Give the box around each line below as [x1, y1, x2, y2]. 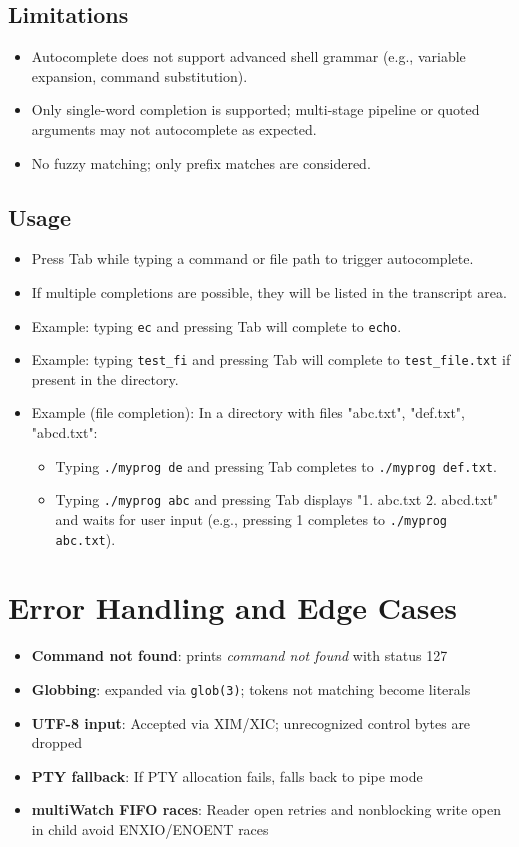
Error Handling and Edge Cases [8, 587, 457, 628]
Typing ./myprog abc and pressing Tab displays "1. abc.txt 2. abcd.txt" [55, 489, 499, 510]
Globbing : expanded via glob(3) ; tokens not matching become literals [31, 679, 471, 699]
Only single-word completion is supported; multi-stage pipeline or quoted [31, 99, 480, 120]
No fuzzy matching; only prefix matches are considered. [31, 152, 371, 173]
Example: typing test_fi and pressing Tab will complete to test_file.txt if [31, 349, 511, 370]
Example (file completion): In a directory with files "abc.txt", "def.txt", [31, 402, 465, 423]
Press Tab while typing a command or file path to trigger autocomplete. [31, 248, 474, 269]
